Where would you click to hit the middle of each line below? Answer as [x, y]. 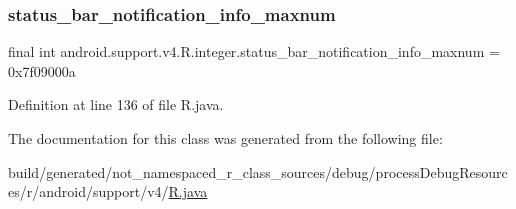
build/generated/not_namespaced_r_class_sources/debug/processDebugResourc [258, 171]
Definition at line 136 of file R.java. [116, 104]
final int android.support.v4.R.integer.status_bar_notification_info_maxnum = [254, 51]
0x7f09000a [42, 70]
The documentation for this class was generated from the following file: [225, 138]
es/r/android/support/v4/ [88, 191]
